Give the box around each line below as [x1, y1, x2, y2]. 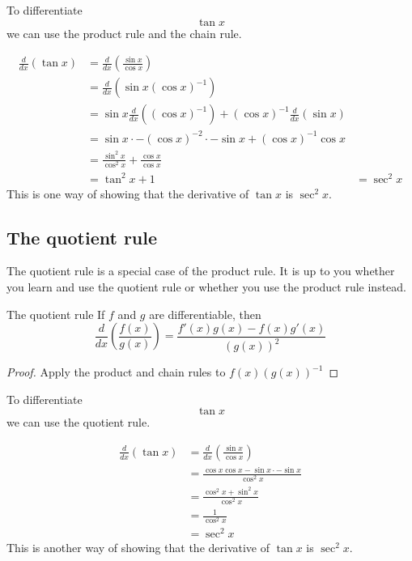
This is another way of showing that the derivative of [6, 539, 270, 556]
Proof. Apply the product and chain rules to [6, 363, 226, 380]
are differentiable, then [149, 305, 261, 322]
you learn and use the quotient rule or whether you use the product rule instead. [6, 278, 406, 295]
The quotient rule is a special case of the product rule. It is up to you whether [6, 262, 395, 279]
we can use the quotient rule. [6, 414, 151, 431]
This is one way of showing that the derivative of [6, 185, 249, 202]
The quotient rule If [6, 305, 105, 322]
